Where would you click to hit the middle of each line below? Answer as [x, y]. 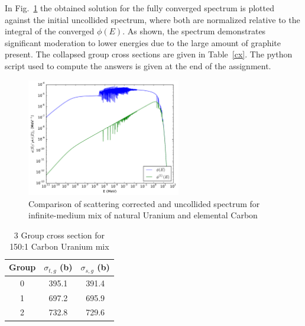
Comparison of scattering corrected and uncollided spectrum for [144, 203]
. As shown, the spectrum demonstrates [194, 31]
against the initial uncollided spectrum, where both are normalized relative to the [152, 19]
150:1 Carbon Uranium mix [59, 246]
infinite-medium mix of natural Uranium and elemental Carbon [143, 215]
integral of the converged [50, 31]
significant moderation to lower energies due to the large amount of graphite [143, 42]
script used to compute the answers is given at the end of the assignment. [138, 65]
